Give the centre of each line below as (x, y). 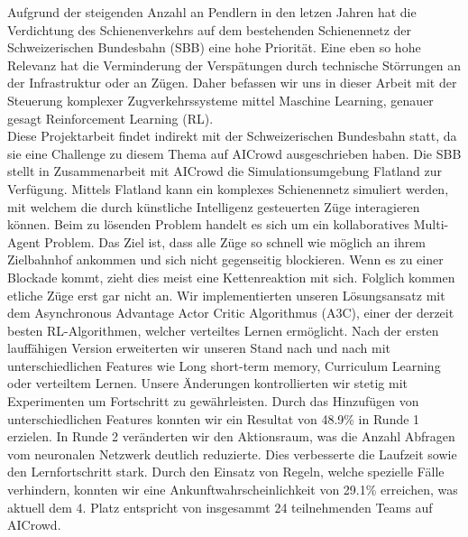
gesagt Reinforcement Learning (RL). (110, 118)
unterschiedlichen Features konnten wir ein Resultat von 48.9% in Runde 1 (214, 418)
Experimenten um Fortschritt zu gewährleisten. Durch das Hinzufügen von (213, 401)
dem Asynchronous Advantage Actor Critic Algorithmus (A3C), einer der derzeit (231, 313)
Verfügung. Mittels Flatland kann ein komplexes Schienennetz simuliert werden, (228, 188)
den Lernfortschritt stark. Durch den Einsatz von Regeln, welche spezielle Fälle (226, 472)
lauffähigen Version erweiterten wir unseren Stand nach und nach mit (199, 348)
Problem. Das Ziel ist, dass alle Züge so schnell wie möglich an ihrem (235, 241)
